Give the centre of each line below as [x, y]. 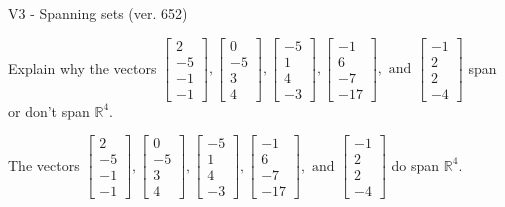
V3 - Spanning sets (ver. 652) [98, 13]
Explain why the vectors [82, 67]
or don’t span [49, 110]
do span [415, 164]
